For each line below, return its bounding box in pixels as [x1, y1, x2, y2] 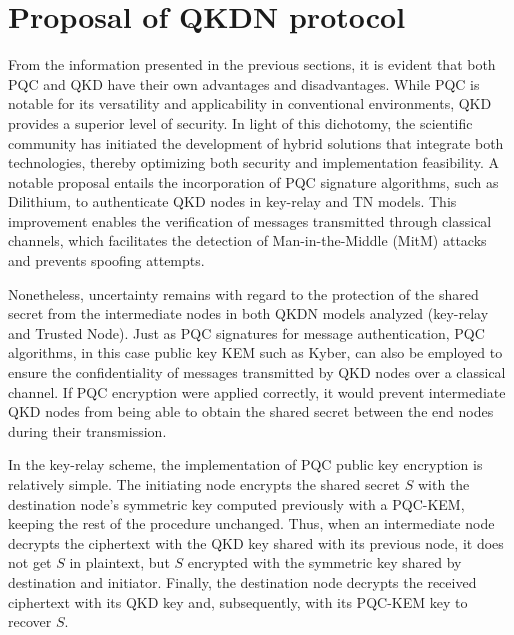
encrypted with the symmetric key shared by [187, 552, 462, 573]
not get [8, 552, 52, 573]
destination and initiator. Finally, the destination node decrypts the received [8, 571, 477, 592]
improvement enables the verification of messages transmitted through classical [8, 210, 492, 231]
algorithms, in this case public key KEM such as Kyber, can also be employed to [8, 342, 503, 363]
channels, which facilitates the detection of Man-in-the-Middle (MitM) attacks [8, 230, 487, 251]
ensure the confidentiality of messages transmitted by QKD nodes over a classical [8, 362, 506, 383]
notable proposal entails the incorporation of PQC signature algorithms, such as [8, 171, 499, 192]
